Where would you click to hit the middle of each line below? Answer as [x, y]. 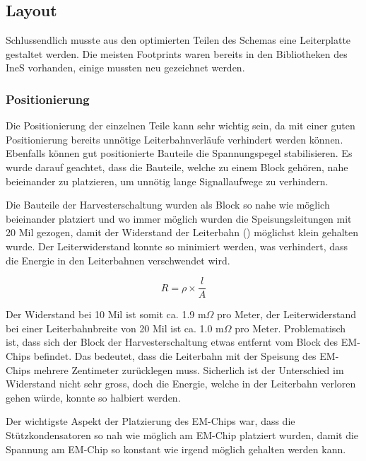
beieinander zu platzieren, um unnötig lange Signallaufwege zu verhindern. [167, 181]
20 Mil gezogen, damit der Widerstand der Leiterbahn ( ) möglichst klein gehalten [182, 232]
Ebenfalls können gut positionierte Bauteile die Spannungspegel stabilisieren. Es [179, 153]
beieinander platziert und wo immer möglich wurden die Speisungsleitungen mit [179, 218]
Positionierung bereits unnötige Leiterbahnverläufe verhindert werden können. [175, 139]
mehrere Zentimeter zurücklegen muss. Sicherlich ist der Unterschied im [189, 369]
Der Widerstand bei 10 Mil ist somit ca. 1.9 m [106, 314]
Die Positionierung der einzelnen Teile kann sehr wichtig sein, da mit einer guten [181, 126]
